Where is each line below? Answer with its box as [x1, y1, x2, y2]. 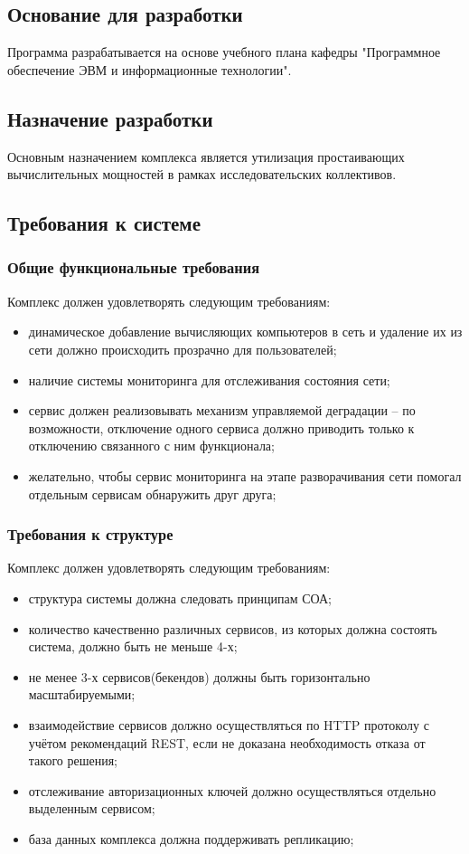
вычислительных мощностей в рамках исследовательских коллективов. [7, 165, 397, 184]
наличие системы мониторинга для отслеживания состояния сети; [28, 370, 390, 389]
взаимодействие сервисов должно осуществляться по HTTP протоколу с [28, 715, 429, 734]
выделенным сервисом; [28, 799, 155, 818]
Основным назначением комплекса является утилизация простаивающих [7, 147, 405, 166]
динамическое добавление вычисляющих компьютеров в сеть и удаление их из [28, 322, 463, 341]
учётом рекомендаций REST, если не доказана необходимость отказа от [28, 733, 426, 752]
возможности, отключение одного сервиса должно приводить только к [28, 418, 415, 437]
